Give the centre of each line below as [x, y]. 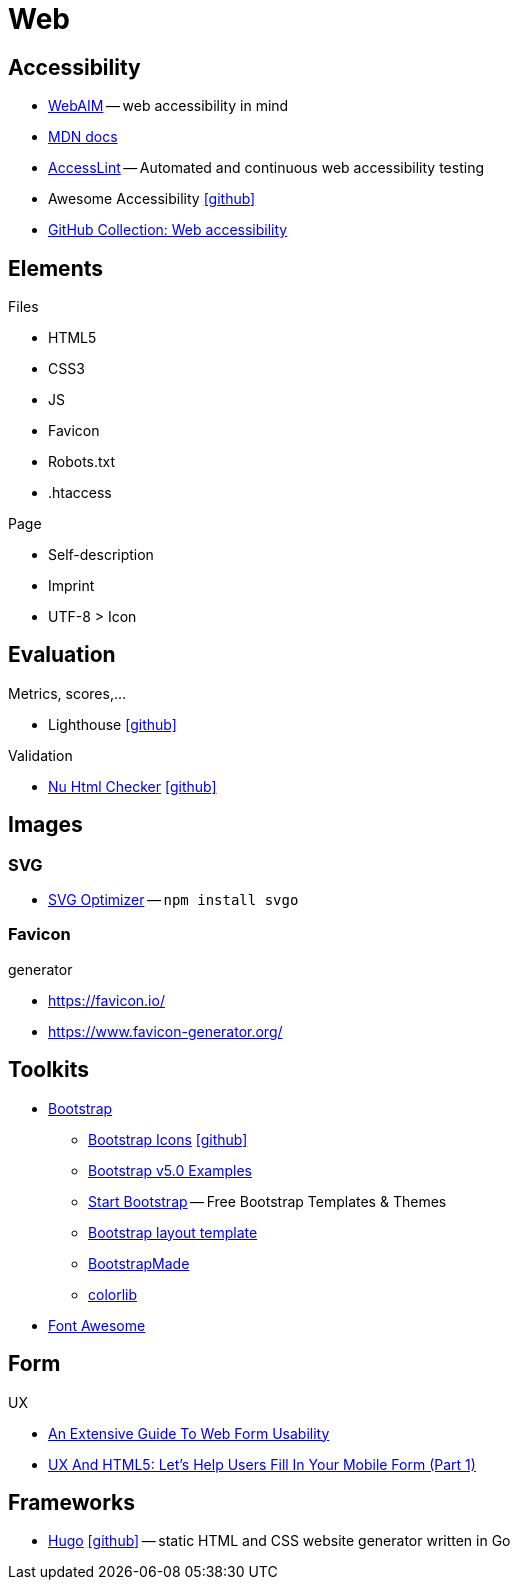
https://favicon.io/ [106, 1000]
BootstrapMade [139, 1263]
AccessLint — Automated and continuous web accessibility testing [266, 168]
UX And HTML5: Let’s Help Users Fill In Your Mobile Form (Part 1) [262, 1464]
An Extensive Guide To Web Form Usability [189, 1433]
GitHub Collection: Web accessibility [168, 230]
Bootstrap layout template [173, 1232]
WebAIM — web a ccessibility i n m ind [168, 106]
